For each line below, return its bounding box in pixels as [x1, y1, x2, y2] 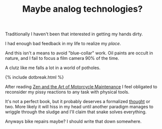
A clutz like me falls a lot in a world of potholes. [5, 65, 101, 71]
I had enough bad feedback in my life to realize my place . [5, 41, 121, 47]
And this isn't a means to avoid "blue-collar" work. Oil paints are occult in [5, 50, 153, 56]
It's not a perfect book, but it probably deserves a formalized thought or [5, 99, 151, 104]
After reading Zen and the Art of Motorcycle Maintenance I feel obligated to [5, 84, 158, 90]
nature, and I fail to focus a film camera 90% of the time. [5, 55, 119, 61]
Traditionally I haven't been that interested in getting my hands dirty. [5, 31, 143, 37]
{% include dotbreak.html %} [5, 75, 64, 80]
